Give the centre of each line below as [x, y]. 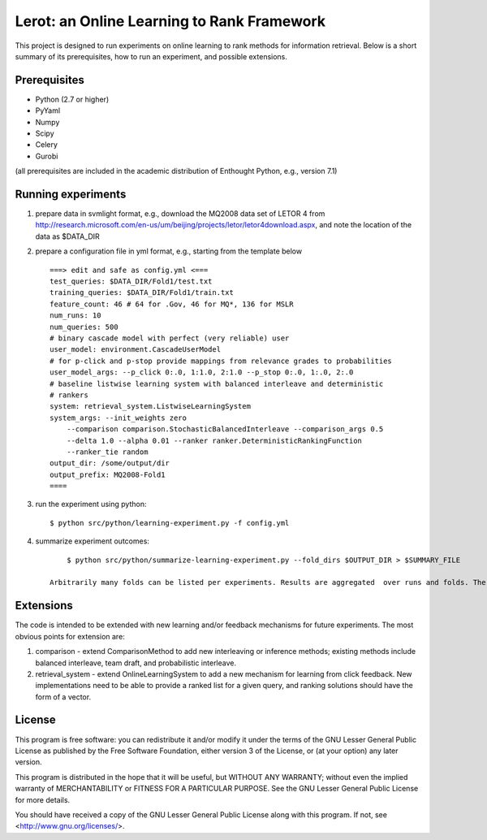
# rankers [69, 395]
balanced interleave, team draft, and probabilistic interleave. [136, 663]
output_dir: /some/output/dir [110, 463]
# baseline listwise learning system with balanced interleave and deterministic [217, 383]
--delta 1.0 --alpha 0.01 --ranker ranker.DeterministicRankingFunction [214, 440]
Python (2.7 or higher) [72, 99]
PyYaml [48, 110]
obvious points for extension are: [70, 636]
